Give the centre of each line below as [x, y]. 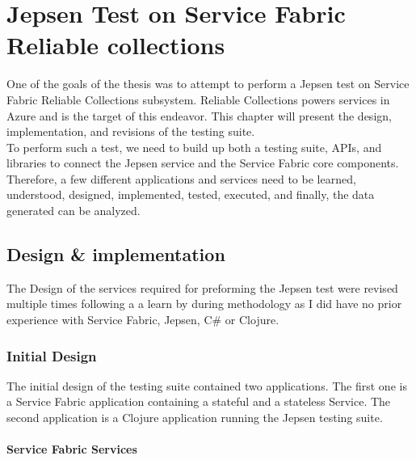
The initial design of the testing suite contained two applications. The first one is [207, 385]
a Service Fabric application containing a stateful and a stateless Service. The [199, 401]
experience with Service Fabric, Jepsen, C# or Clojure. [143, 320]
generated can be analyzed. [74, 211]
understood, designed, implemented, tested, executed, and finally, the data [191, 194]
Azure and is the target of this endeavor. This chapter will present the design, [199, 115]
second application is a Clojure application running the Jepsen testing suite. [195, 418]
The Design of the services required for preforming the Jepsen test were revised [202, 287]
